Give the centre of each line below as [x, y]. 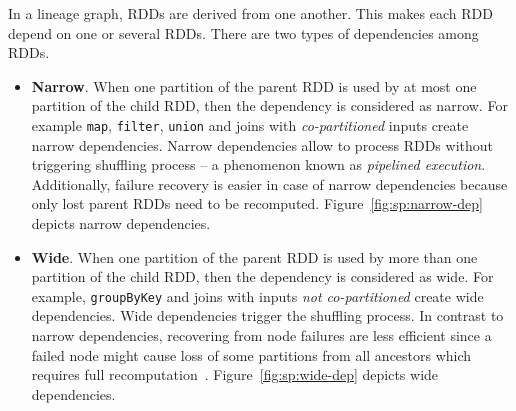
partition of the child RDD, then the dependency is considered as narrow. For [269, 105]
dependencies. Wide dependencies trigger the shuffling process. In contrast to [267, 315]
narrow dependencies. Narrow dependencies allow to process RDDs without [262, 144]
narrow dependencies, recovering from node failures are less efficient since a [261, 335]
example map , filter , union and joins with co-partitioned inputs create [250, 124]
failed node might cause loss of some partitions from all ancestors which [251, 354]
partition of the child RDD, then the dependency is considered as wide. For [262, 276]
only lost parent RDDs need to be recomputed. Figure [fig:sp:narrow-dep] [257, 203]
